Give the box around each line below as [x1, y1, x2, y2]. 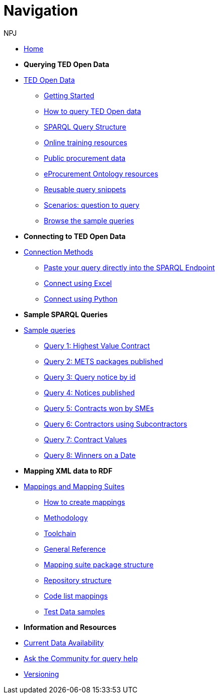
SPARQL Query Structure [44, 122, 126, 131]
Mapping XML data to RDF [24, 466, 113, 475]
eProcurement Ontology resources [44, 169, 159, 178]
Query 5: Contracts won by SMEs [44, 403, 154, 413]
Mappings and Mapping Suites [24, 482, 125, 491]
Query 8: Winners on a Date [44, 450, 136, 459]
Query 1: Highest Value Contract [44, 341, 150, 350]
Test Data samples [44, 607, 105, 616]
